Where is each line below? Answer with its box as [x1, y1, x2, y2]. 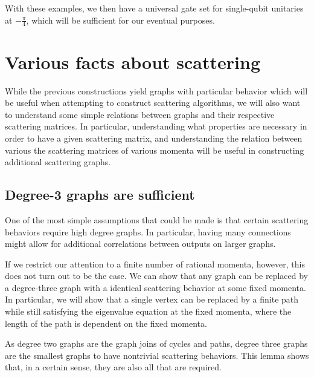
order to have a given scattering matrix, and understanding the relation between [5, 131, 303, 144]
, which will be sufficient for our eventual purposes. [26, 13, 215, 26]
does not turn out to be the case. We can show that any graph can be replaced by [5, 269, 308, 282]
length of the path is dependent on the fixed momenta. [5, 316, 207, 329]
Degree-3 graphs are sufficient [5, 185, 195, 204]
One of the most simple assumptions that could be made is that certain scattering [5, 213, 309, 226]
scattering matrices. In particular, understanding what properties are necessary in [5, 120, 307, 133]
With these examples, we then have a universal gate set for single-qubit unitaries [5, 2, 304, 14]
